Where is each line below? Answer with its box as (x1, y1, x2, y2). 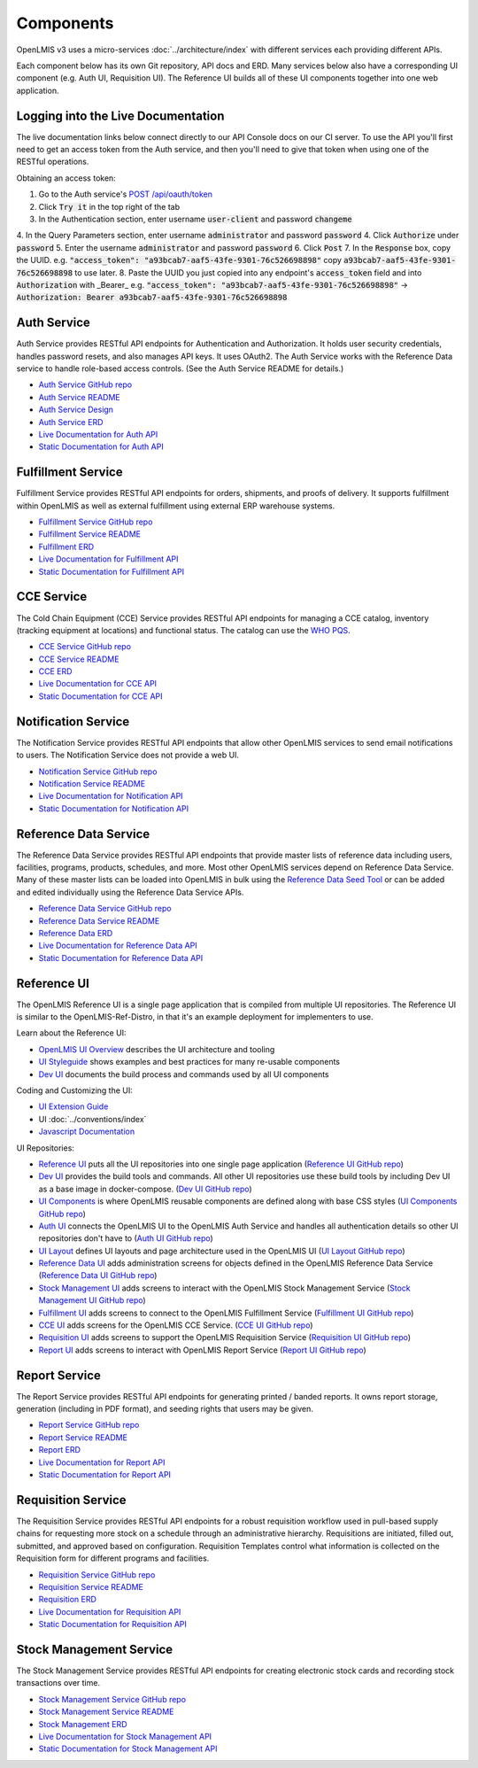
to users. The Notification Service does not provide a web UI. (16, 749, 239, 761)
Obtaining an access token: (16, 173, 117, 183)
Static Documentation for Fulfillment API (38, 566, 185, 577)
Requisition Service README (38, 1581, 143, 1592)
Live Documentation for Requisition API (38, 1606, 181, 1617)
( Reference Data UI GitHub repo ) (38, 1270, 158, 1281)
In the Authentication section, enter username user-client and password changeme (38, 213, 353, 224)
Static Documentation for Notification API (38, 803, 189, 814)
